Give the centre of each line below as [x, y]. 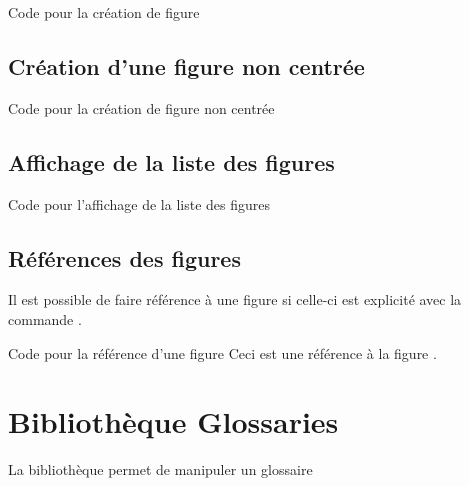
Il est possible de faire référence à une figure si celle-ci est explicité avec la [235, 299]
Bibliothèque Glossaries [173, 421]
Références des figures [124, 257]
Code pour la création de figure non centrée [141, 107]
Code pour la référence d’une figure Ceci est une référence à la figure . [222, 352]
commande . [45, 318]
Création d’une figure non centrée [186, 65]
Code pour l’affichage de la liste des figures [139, 203]
